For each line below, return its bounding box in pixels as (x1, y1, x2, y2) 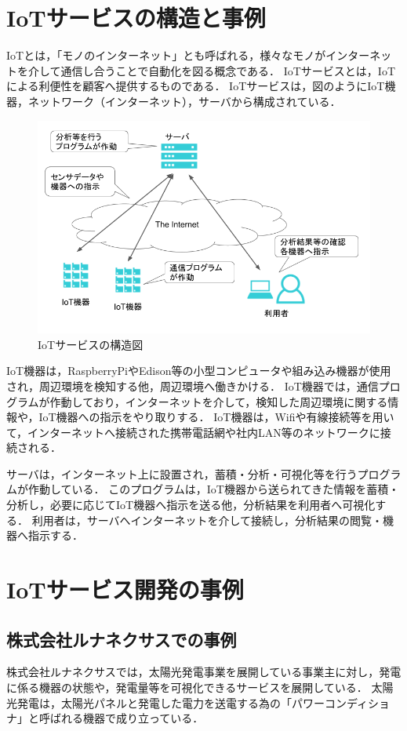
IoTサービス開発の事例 (6, 573, 244, 606)
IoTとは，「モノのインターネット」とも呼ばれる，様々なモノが (6, 47, 326, 64)
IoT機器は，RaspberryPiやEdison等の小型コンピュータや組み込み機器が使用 (6, 362, 391, 379)
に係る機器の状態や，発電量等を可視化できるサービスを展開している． (6, 679, 368, 696)
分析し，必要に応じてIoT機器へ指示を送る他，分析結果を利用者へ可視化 (6, 496, 376, 513)
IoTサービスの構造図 (38, 336, 144, 352)
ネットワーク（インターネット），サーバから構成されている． (27, 93, 341, 109)
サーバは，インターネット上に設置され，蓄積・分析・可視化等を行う (6, 465, 358, 482)
